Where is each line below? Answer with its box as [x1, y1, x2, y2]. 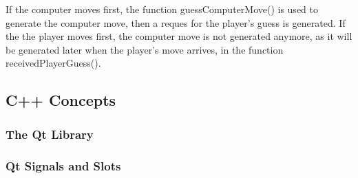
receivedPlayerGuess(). [6, 56, 101, 70]
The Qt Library [6, 125, 94, 142]
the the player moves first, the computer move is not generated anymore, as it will [6, 29, 352, 43]
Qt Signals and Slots [6, 157, 121, 174]
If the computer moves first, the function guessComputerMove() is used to [6, 2, 318, 16]
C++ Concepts [6, 89, 116, 111]
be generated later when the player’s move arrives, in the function [6, 42, 284, 56]
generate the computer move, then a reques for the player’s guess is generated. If [6, 15, 346, 30]
